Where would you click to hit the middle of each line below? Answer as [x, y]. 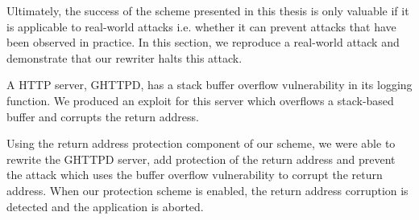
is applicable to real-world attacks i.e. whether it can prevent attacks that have [201, 26]
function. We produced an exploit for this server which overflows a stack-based [200, 100]
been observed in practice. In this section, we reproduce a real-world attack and [203, 42]
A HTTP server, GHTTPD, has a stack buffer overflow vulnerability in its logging [209, 85]
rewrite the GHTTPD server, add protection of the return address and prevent [201, 159]
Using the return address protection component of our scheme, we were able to [201, 143]
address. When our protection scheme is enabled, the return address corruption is [207, 190]
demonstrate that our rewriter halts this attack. [124, 57]
